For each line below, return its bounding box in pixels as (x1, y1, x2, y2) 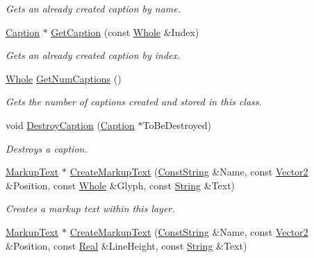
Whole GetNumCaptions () (6, 71, 122, 85)
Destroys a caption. (6, 141, 88, 155)
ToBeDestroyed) (142, 117, 212, 132)
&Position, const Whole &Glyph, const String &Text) (6, 178, 235, 192)
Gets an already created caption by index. (6, 48, 181, 62)
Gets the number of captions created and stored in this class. (6, 94, 262, 109)
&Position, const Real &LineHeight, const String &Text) (6, 238, 247, 252)
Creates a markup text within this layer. (6, 201, 175, 216)
